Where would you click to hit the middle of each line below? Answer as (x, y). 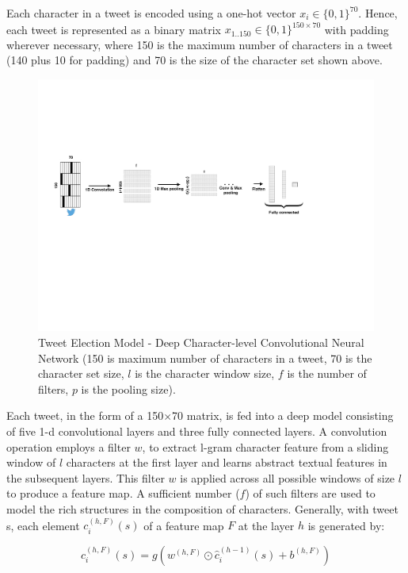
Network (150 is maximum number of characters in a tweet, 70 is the (205, 358)
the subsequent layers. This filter (86, 477)
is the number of (327, 373)
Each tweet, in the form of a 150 (85, 415)
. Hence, (378, 13)
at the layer (266, 525)
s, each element (43, 525)
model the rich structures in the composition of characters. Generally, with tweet (202, 508)
